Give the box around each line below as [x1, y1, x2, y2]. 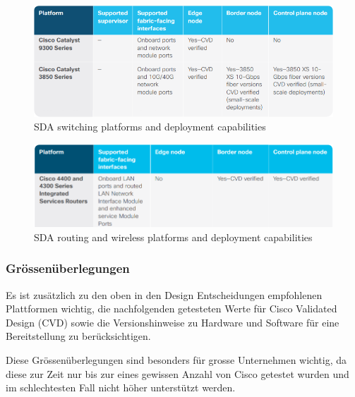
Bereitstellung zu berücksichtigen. [6, 329, 151, 343]
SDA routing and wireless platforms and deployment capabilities [34, 229, 313, 244]
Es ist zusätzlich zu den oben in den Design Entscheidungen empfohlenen [6, 287, 323, 302]
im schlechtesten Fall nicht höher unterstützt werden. [6, 380, 236, 395]
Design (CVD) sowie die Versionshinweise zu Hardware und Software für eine [6, 314, 339, 329]
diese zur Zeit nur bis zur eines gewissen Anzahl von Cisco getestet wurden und [6, 366, 349, 381]
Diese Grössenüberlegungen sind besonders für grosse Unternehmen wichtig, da [6, 353, 347, 367]
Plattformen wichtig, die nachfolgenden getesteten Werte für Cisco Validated [6, 301, 337, 316]
